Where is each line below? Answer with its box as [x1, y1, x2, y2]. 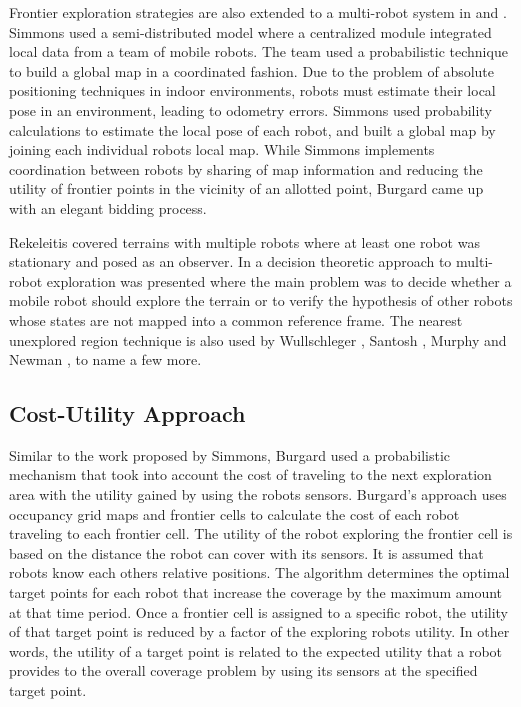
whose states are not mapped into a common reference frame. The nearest [9, 309, 463, 330]
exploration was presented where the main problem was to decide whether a [46, 270, 512, 291]
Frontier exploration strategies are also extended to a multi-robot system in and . [9, 2, 507, 22]
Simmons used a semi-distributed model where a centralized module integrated [9, 21, 492, 42]
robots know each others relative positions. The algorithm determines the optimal [9, 562, 510, 583]
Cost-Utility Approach [9, 398, 246, 429]
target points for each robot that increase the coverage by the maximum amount [9, 582, 503, 603]
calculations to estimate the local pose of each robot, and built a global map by [9, 119, 496, 140]
